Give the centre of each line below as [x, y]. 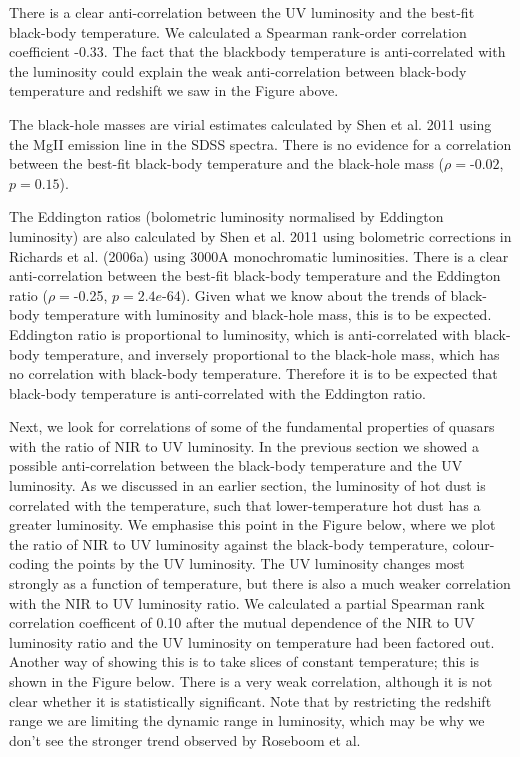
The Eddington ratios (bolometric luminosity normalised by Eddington [226, 216]
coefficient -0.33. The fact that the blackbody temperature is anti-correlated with [257, 51]
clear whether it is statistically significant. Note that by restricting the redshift [250, 700]
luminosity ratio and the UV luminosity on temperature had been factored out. [252, 641]
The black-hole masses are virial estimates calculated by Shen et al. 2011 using [250, 123]
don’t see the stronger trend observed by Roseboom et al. [185, 739]
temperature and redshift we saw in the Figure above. [174, 90]
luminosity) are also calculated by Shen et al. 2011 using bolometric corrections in [260, 235]
